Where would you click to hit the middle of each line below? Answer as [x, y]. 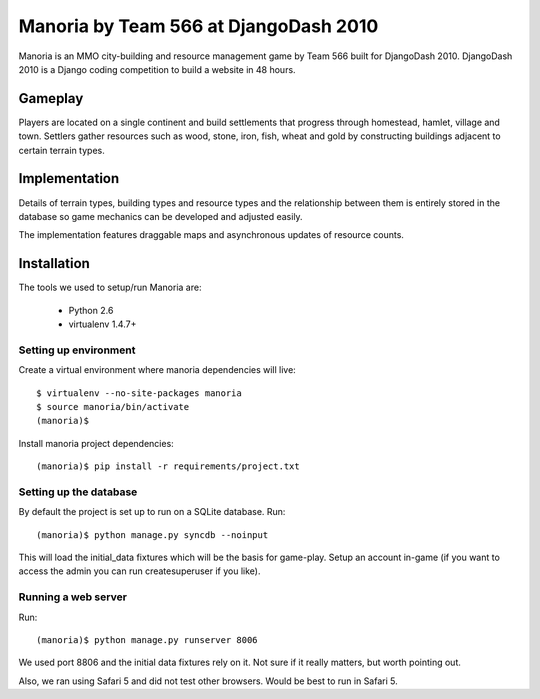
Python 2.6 [91, 310]
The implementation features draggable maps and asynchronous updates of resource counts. [211, 235]
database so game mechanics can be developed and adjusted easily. [161, 216]
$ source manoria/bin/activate [113, 406]
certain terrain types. [61, 150]
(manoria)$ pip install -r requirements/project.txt [168, 466]
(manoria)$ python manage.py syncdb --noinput [152, 534]
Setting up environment [77, 350]
